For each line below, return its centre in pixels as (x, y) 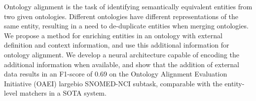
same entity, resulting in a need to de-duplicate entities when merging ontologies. (126, 26)
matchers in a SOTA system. (63, 93)
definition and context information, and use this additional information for (117, 45)
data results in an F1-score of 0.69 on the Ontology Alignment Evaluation (116, 74)
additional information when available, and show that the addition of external (122, 64)
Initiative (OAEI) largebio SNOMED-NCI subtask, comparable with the (113, 83)
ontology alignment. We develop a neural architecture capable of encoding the (122, 54)
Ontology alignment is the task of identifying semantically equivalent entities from (128, 6)
